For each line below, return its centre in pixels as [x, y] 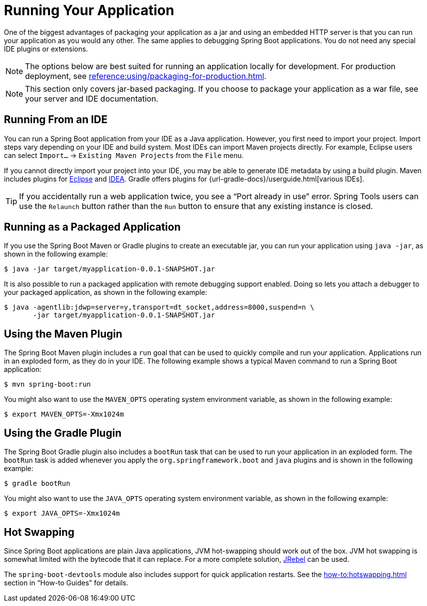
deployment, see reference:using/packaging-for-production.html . [146, 76]
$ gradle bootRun [37, 484]
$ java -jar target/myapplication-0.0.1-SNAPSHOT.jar [109, 269]
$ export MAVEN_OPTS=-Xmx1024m [64, 414]
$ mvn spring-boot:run [48, 384]
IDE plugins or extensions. [46, 49]
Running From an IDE [56, 120]
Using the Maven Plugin [63, 334]
